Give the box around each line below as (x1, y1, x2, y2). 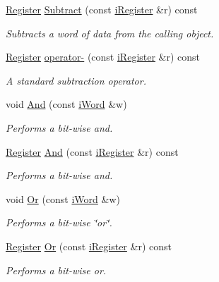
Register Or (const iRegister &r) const (6, 238, 172, 253)
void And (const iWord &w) (6, 97, 127, 111)
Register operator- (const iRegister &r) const (6, 49, 201, 64)
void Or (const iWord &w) (6, 191, 120, 206)
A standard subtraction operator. (6, 73, 146, 87)
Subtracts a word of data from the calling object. (6, 25, 214, 40)
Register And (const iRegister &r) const (6, 144, 179, 159)
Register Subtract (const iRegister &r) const (6, 2, 198, 16)
